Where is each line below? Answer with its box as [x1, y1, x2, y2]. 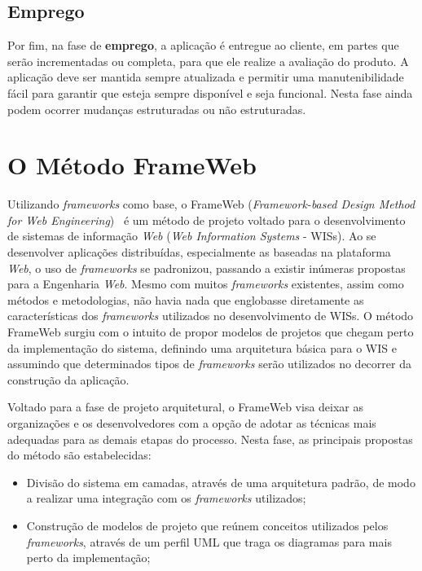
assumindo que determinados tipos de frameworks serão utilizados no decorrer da [7, 355, 411, 372]
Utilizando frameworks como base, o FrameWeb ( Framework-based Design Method [7, 195, 415, 213]
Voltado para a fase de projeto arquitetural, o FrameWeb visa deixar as [7, 398, 364, 415]
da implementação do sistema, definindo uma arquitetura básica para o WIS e [7, 339, 397, 356]
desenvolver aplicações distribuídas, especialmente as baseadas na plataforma [7, 244, 391, 261]
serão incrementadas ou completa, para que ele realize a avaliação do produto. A [7, 52, 409, 69]
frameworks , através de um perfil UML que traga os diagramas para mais [26, 533, 392, 550]
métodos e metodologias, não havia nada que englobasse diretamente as [7, 291, 364, 308]
